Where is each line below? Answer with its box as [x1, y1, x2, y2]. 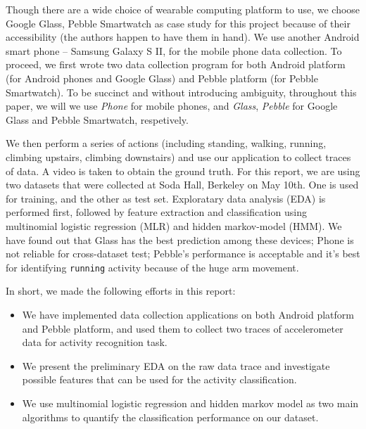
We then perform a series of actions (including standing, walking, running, [6, 136, 327, 151]
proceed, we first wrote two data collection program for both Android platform [6, 57, 346, 72]
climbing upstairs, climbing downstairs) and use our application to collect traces [6, 149, 351, 164]
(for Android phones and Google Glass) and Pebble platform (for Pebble [6, 70, 318, 85]
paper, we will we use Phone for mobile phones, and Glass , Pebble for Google [6, 98, 338, 113]
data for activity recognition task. [22, 335, 168, 350]
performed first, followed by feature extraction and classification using [6, 205, 307, 219]
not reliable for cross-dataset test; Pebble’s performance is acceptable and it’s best [6, 246, 360, 261]
